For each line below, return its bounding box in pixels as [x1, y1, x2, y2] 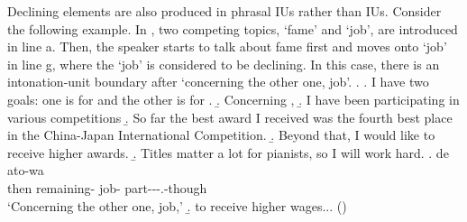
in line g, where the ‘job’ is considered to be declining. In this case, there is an [7, 54, 440, 73]
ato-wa [7, 161, 44, 180]
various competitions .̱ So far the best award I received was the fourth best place [7, 107, 453, 126]
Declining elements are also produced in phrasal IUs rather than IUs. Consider [7, 2, 442, 20]
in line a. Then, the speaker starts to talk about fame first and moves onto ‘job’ [7, 37, 447, 56]
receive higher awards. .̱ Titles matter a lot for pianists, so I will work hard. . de [7, 143, 449, 162]
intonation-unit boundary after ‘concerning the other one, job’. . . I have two [7, 72, 429, 91]
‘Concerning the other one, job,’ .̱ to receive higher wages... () [7, 196, 347, 215]
